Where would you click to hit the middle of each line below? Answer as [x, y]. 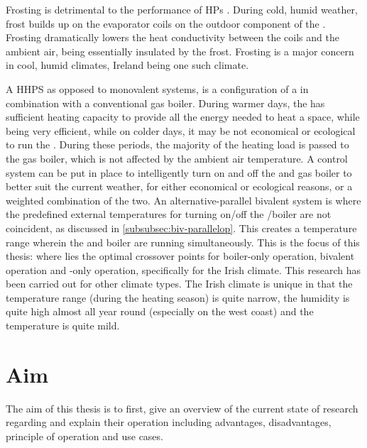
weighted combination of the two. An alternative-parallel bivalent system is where [183, 200]
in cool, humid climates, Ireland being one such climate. [127, 65]
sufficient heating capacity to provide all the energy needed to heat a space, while [183, 117]
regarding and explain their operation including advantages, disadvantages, [169, 422]
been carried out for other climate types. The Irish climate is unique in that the [179, 284]
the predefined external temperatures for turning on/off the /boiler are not [169, 214]
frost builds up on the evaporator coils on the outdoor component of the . [166, 23]
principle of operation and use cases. [84, 436]
